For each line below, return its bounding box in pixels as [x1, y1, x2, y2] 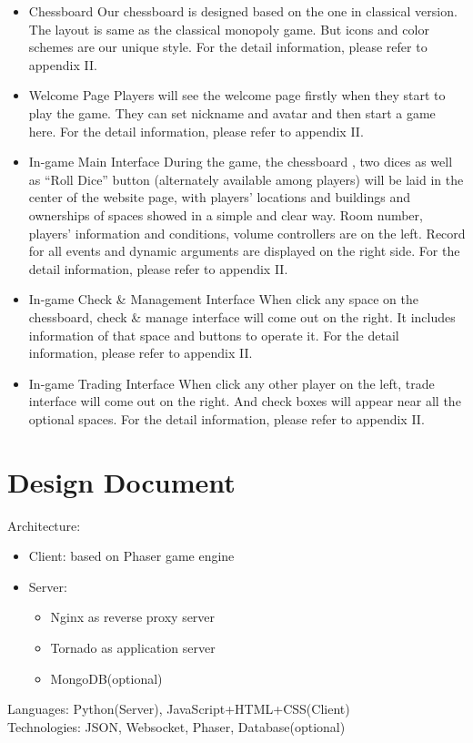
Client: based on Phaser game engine [28, 546, 235, 565]
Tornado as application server [50, 637, 216, 656]
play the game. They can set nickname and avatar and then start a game [28, 103, 436, 122]
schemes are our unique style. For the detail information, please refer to [28, 37, 428, 56]
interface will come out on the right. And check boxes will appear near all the [28, 392, 461, 411]
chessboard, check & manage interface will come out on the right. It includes [28, 307, 456, 326]
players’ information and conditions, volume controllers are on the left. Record [28, 223, 466, 242]
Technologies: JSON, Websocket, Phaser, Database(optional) [7, 717, 346, 736]
